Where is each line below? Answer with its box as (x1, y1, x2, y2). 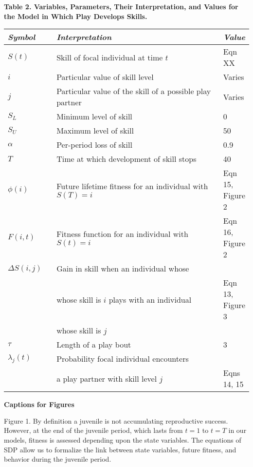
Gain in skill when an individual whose (56, 263, 189, 274)
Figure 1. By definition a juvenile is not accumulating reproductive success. (4, 415, 228, 426)
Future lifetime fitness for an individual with (56, 180, 208, 192)
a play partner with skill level (56, 372, 157, 384)
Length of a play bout (56, 339, 131, 350)
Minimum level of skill (56, 111, 132, 122)
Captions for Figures (4, 399, 74, 409)
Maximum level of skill (56, 125, 134, 136)
